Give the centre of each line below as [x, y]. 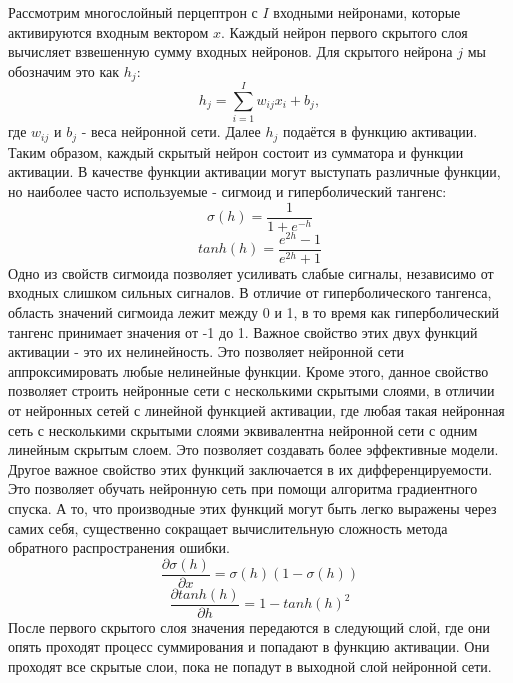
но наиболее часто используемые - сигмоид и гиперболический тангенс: [227, 191]
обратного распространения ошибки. [119, 547]
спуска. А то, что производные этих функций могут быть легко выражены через [252, 507]
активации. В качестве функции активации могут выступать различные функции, [254, 171]
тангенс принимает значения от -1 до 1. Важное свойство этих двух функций [243, 331]
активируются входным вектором [108, 31]
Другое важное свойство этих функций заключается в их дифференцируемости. [250, 468]
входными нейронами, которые [367, 12]
